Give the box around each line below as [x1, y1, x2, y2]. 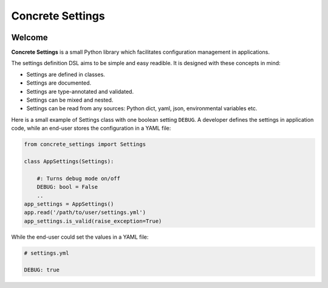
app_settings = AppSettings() [24, 200, 114, 207]
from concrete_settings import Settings [24, 141, 146, 148]
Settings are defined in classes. [26, 71, 106, 78]
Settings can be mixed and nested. [26, 96, 114, 104]
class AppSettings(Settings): [24, 158, 114, 164]
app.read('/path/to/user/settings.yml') [24, 209, 146, 216]
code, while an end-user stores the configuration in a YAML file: [11, 125, 171, 132]
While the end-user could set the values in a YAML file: [11, 233, 149, 241]
